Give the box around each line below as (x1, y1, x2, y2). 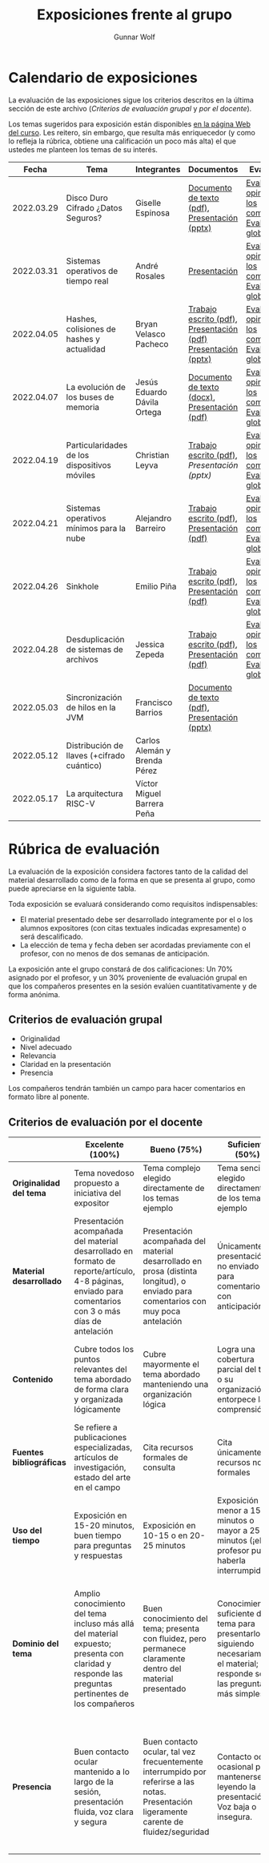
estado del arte (74, 1472, 131, 1483)
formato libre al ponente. (8, 1092, 90, 1102)
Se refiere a (74, 1422, 118, 1433)
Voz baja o (217, 1801, 257, 1813)
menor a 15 (217, 1505, 262, 1516)
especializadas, (74, 1442, 133, 1453)
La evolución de (66, 381, 126, 392)
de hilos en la (66, 702, 116, 713)
